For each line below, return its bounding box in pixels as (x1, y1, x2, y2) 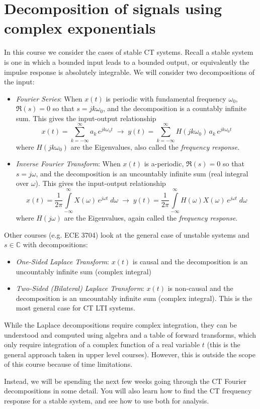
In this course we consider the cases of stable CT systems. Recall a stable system (4, 47, 253, 57)
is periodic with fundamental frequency (106, 93, 226, 104)
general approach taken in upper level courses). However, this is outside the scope (4, 349, 255, 359)
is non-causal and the (167, 283, 233, 293)
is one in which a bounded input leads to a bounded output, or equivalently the (4, 56, 249, 67)
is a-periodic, (144, 158, 184, 169)
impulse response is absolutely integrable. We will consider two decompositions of (4, 66, 255, 77)
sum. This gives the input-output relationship (16, 113, 156, 123)
